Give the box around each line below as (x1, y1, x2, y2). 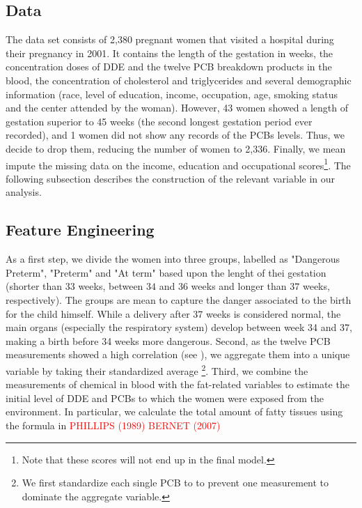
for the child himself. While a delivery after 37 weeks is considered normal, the (6, 306, 341, 321)
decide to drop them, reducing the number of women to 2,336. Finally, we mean (6, 141, 346, 155)
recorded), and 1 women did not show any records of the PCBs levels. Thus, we (6, 128, 345, 142)
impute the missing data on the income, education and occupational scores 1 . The (6, 155, 351, 172)
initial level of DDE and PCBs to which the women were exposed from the (6, 390, 324, 405)
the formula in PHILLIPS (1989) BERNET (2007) (6, 417, 221, 432)
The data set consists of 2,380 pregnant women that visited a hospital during (6, 32, 334, 47)
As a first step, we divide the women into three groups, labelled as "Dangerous (6, 252, 340, 266)
